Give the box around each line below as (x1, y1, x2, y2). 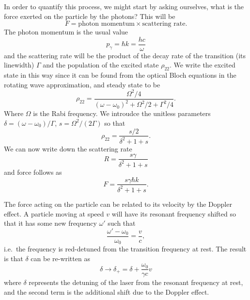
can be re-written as (31, 253, 90, 263)
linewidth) (4, 60, 34, 70)
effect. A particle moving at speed (4, 208, 104, 218)
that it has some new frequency (4, 218, 97, 228)
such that (108, 218, 136, 228)
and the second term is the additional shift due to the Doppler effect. (4, 287, 209, 297)
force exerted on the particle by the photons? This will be (4, 11, 175, 21)
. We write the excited (169, 60, 235, 70)
